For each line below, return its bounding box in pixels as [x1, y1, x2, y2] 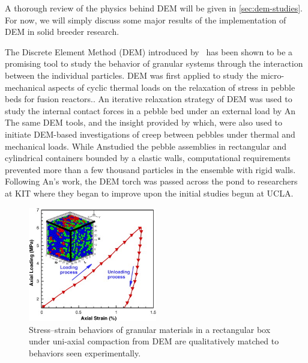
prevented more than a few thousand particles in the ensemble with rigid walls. [5, 163, 296, 175]
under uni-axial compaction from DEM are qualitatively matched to [29, 335, 279, 347]
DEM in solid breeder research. [5, 25, 119, 38]
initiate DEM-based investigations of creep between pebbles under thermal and [5, 127, 295, 140]
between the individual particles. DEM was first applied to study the [5, 69, 258, 81]
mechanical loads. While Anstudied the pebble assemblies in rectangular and [5, 139, 287, 152]
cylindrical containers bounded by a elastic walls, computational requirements [5, 151, 291, 164]
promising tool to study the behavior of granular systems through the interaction [5, 57, 303, 70]
